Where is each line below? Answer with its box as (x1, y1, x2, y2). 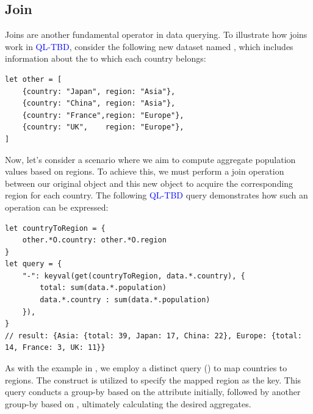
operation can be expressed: (5, 200, 109, 213)
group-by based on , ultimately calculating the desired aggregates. (5, 397, 251, 410)
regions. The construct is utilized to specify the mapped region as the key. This (5, 373, 301, 386)
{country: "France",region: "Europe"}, (22, 111, 184, 120)
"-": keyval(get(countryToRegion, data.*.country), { (22, 271, 245, 280)
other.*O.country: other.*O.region (22, 236, 167, 245)
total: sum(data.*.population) (40, 283, 167, 292)
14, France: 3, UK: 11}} (5, 343, 106, 352)
